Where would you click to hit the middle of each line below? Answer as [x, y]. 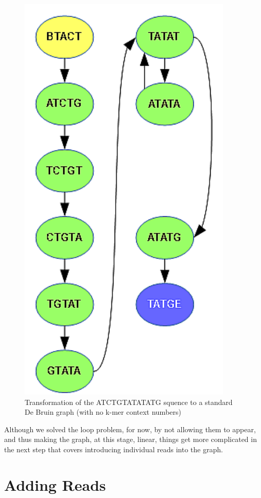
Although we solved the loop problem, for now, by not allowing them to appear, [130, 429]
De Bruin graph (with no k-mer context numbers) [103, 412]
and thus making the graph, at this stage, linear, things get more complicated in [130, 439]
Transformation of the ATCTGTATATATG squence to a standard [129, 402]
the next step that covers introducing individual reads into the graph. [114, 449]
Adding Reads [55, 484]
